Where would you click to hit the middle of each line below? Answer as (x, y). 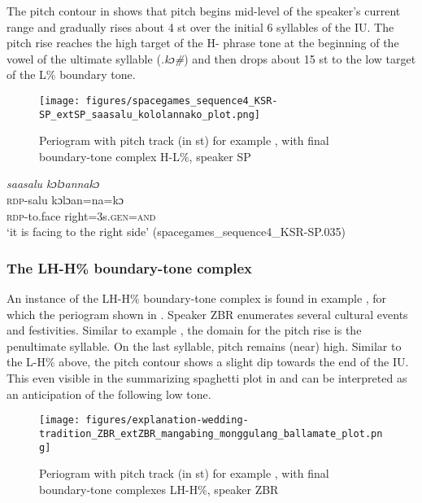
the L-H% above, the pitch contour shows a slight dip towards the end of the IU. (208, 362)
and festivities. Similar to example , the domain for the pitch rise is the (184, 330)
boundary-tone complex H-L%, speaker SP (145, 156)
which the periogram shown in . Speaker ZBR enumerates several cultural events (207, 314)
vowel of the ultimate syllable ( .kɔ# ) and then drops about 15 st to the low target (211, 58)
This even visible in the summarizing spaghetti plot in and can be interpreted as (207, 378)
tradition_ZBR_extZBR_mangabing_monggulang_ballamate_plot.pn (211, 433)
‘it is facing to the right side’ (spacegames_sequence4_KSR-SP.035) (176, 232)
